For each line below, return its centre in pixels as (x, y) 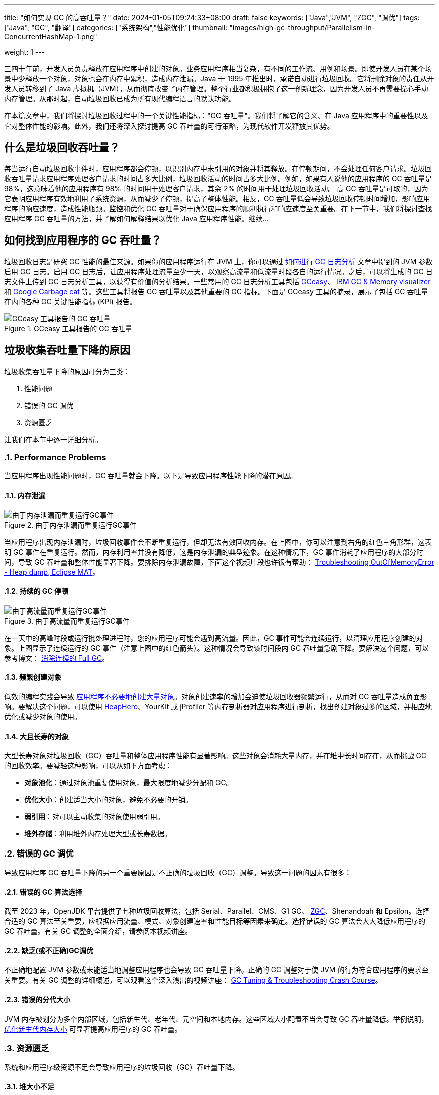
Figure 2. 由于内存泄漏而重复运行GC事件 (70, 525)
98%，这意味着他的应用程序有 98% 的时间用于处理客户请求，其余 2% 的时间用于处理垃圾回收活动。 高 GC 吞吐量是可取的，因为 (216, 188)
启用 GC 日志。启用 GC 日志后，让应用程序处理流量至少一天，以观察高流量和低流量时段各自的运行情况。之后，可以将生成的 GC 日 (218, 271)
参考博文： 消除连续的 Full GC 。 (57, 658)
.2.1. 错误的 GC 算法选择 (43, 892)
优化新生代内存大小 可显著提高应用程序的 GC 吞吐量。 (93, 1029)
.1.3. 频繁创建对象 (33, 677)
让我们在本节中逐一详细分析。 (53, 439)
